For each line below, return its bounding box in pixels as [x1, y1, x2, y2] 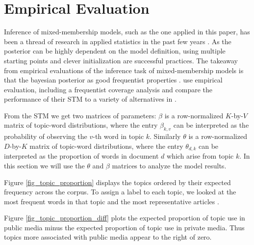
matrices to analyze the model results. [112, 160, 227, 170]
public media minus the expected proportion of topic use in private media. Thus [4, 222, 245, 232]
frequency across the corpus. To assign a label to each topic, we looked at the [4, 187, 236, 197]
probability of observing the [4, 131, 87, 141]
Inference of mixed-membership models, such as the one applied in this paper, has [4, 27, 250, 37]
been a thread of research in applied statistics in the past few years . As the [4, 36, 231, 46]
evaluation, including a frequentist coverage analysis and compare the [4, 84, 213, 94]
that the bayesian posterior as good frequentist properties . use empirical [4, 75, 223, 85]
